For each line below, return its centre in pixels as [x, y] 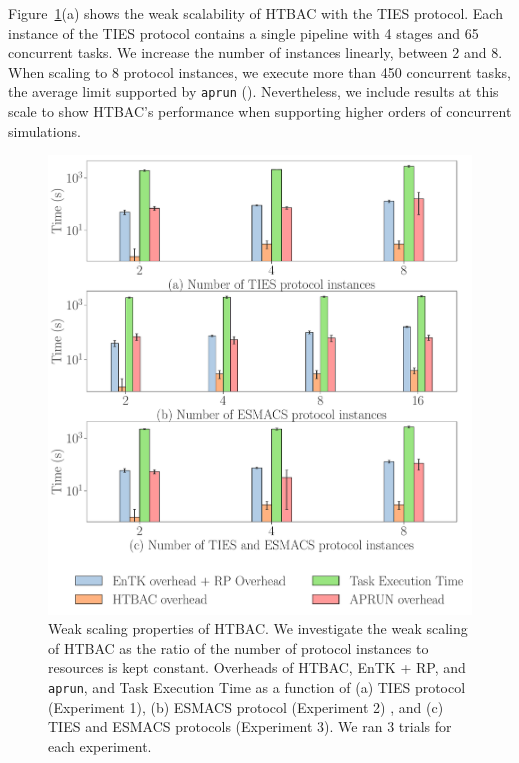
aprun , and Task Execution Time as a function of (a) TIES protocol [257, 687]
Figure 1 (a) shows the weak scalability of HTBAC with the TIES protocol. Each [255, 13]
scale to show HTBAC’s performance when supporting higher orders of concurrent [260, 111]
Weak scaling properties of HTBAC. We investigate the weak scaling [258, 628]
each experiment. [100, 745]
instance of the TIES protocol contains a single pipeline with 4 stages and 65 [243, 32]
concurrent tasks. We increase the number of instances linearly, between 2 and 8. [255, 52]
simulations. [44, 130]
